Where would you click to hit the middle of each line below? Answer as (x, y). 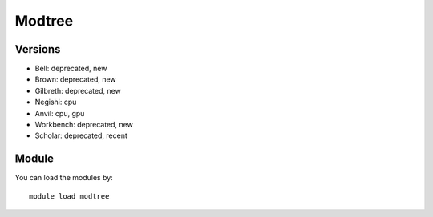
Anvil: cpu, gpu (60, 113)
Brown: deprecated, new (75, 79)
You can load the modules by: (64, 178)
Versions (38, 49)
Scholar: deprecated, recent (81, 135)
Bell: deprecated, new (71, 69)
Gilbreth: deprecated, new (78, 90)
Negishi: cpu (56, 102)
